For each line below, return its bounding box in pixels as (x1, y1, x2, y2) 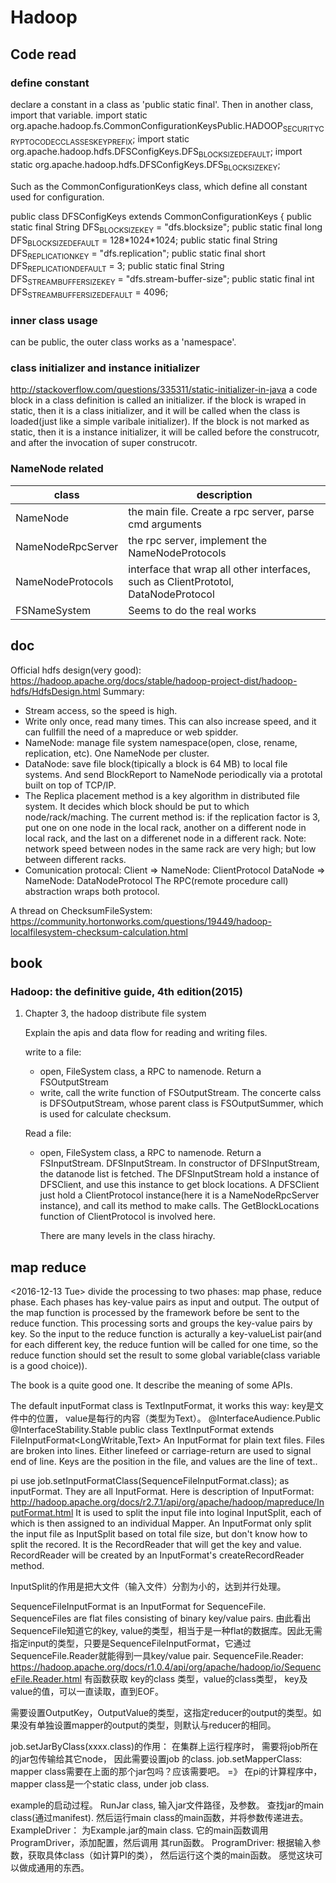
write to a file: (24, 1046, 82, 1058)
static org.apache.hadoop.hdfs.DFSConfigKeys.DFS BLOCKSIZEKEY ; (10, 159, 281, 173)
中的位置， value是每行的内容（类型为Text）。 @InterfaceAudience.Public (18, 1412, 321, 1425)
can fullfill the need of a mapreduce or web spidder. (24, 726, 239, 738)
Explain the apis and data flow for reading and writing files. (24, 1027, 268, 1039)
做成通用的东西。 (18, 1862, 90, 1874)
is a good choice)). (10, 1360, 88, 1372)
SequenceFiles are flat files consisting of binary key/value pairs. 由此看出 (10, 1612, 312, 1625)
